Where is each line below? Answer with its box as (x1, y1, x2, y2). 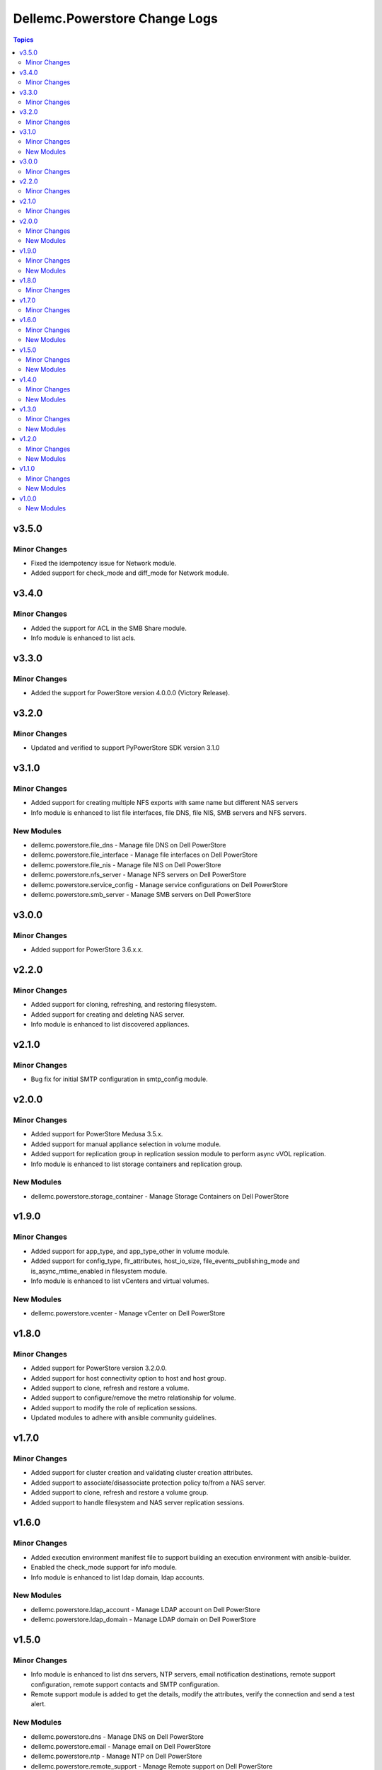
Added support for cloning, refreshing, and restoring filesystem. (30, 1000, 217, 1009)
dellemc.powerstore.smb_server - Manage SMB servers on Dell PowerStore (30, 890, 251, 898)
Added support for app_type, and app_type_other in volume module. (30, 1247, 230, 1255)
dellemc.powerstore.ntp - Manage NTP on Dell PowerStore (30, 1752, 202, 1761)
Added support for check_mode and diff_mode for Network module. (30, 569, 229, 577)
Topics (13, 35, 34, 44)
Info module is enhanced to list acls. (30, 634, 136, 642)
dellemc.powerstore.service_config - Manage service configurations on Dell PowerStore (30, 880, 288, 889)
